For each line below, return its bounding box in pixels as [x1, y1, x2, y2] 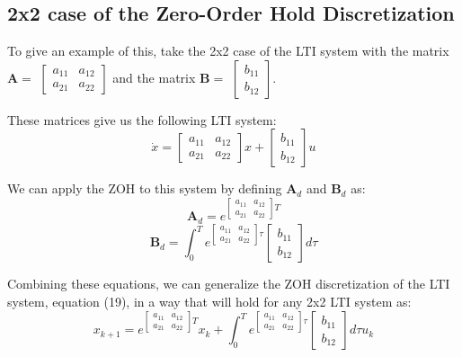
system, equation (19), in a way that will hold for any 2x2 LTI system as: [7, 292, 412, 311]
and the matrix [112, 67, 196, 86]
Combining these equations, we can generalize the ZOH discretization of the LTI [7, 274, 450, 293]
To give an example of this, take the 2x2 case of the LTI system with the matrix [7, 41, 449, 60]
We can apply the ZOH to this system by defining [7, 179, 282, 198]
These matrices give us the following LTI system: [7, 110, 277, 129]
